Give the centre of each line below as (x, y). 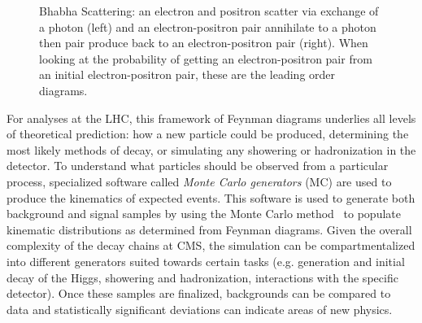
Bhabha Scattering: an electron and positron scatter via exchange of (209, 11)
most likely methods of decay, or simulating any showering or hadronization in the (211, 149)
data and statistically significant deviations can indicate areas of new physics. (200, 309)
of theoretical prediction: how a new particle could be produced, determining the (208, 134)
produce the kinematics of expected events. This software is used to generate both (211, 197)
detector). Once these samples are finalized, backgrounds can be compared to (199, 293)
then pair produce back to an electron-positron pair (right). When (204, 43)
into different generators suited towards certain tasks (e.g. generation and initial (206, 261)
